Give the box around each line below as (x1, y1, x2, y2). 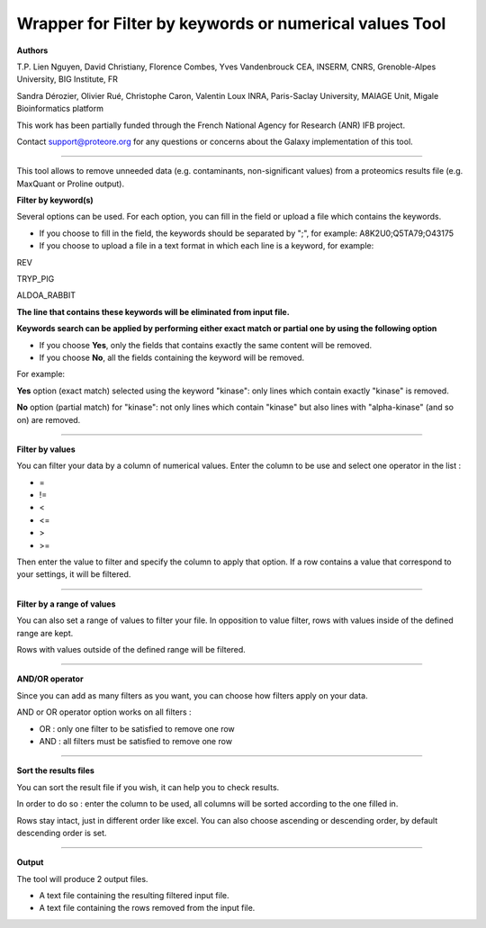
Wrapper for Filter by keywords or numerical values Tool (16, 14, 446, 33)
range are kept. (16, 627, 74, 638)
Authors (16, 45, 49, 56)
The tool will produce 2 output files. (16, 873, 148, 884)
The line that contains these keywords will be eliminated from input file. (16, 306, 290, 317)
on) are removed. (16, 414, 81, 425)
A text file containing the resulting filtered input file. (39, 890, 229, 901)
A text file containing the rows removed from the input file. (39, 903, 256, 914)
